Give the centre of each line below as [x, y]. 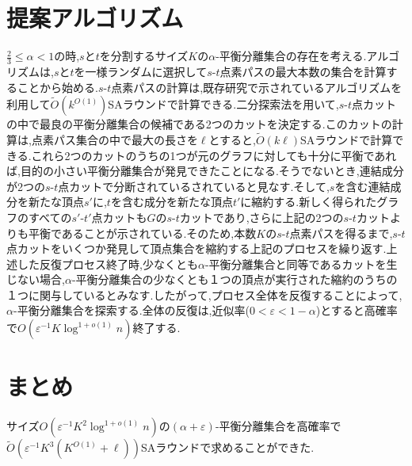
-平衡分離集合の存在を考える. [291, 56]
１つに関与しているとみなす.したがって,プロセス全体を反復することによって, [204, 294]
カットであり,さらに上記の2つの [261, 217]
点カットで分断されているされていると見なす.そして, [194, 186]
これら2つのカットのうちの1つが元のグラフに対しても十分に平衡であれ [214, 155]
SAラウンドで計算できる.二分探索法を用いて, [223, 104]
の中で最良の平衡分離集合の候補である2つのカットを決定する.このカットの [199, 124]
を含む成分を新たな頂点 [172, 202]
